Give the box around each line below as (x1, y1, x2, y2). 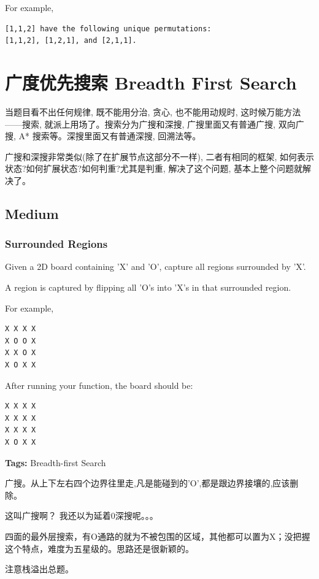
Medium (5, 204, 59, 223)
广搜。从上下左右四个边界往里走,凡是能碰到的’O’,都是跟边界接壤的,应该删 (5, 477, 299, 489)
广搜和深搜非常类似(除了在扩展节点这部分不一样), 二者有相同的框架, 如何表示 (5, 150, 314, 163)
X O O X (5, 336, 36, 345)
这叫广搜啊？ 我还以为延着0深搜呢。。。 (5, 509, 158, 522)
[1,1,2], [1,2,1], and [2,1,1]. (5, 36, 137, 45)
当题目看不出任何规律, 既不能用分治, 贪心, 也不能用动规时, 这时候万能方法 (5, 105, 301, 118)
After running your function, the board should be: (5, 378, 193, 391)
